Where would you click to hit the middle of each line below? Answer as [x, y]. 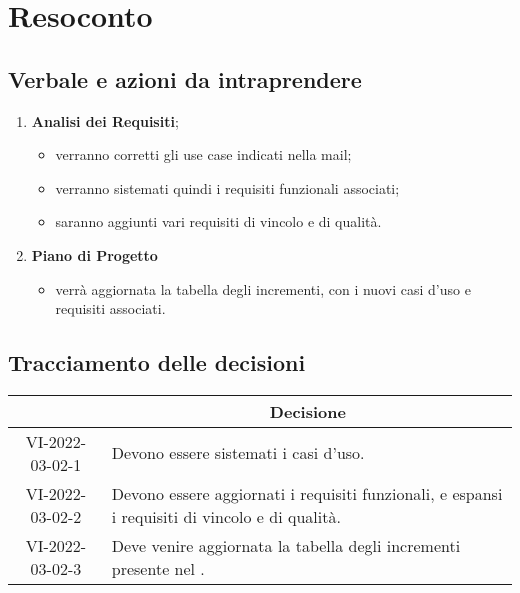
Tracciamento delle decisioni [157, 362]
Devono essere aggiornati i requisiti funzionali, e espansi [307, 493]
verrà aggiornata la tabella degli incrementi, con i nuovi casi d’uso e [263, 288]
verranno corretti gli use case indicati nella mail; [203, 154]
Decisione [307, 411]
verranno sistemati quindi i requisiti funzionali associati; [227, 187]
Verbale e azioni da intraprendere [185, 78]
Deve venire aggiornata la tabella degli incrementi [286, 545]
